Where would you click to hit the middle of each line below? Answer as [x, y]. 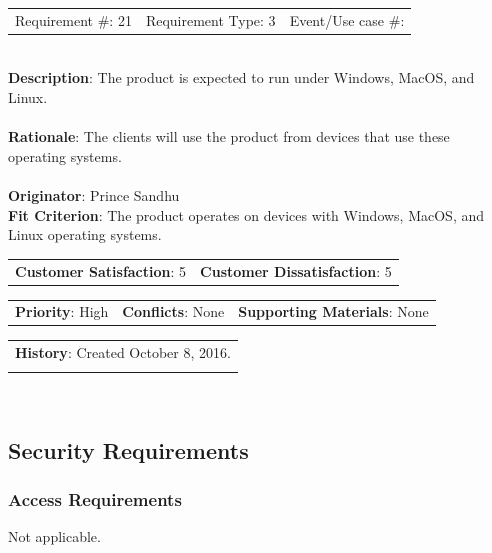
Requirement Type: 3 [210, 19]
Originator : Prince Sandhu [94, 195]
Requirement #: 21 [73, 19]
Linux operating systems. [85, 234]
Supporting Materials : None [333, 311]
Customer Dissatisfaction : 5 [296, 270]
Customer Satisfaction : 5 [101, 270]
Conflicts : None [173, 311]
